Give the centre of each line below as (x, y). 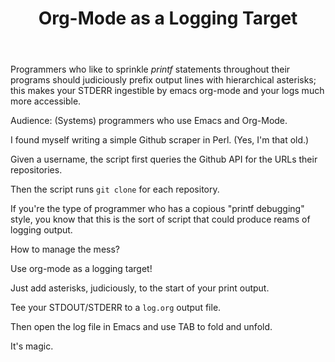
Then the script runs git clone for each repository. (115, 189)
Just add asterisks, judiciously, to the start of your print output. (140, 288)
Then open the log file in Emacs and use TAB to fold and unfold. (141, 327)
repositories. (36, 170)
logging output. (41, 230)
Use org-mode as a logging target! (81, 269)
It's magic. (32, 346)
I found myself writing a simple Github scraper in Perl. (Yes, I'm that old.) (160, 140)
